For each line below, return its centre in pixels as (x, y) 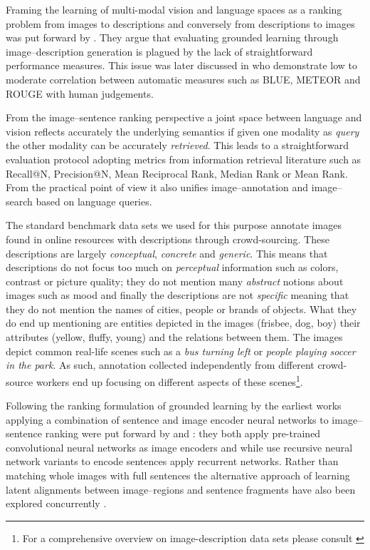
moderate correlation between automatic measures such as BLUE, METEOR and (183, 79)
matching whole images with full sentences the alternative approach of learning (178, 475)
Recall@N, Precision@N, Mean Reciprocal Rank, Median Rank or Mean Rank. (177, 173)
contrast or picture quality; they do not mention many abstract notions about (175, 281)
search (19, 201)
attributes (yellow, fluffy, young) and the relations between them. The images (174, 337)
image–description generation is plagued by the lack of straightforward (159, 51)
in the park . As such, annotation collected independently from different (160, 365)
